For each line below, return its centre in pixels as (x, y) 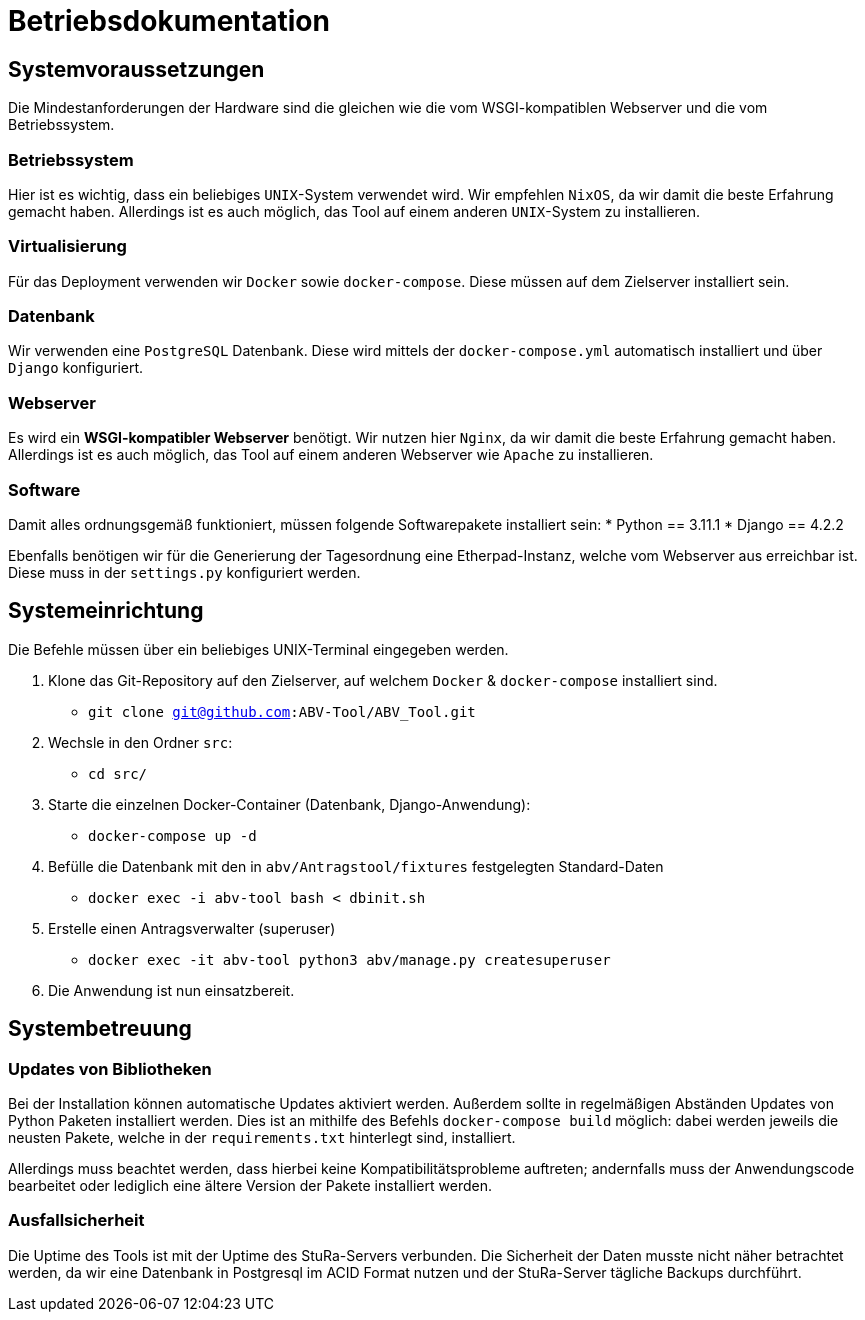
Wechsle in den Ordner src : (140, 742)
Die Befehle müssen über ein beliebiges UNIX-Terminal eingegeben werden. (258, 649)
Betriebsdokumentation (169, 21)
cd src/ (118, 773)
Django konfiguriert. (76, 368)
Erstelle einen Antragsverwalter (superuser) (192, 928)
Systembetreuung (100, 1029)
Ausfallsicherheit (76, 1220)
